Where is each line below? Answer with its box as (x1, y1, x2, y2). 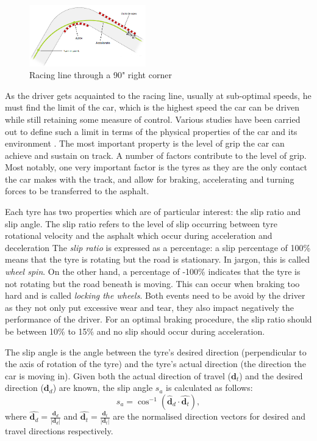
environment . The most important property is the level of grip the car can (5, 137, 285, 150)
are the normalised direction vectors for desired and (113, 410, 306, 423)
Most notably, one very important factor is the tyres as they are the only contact (5, 161, 307, 173)
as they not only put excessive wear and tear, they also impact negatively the (5, 301, 294, 313)
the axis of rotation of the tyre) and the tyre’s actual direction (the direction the (5, 357, 306, 370)
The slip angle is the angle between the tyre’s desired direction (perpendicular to (5, 345, 307, 358)
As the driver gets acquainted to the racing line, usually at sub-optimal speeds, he (5, 89, 312, 101)
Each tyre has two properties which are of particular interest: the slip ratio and (5, 205, 301, 218)
